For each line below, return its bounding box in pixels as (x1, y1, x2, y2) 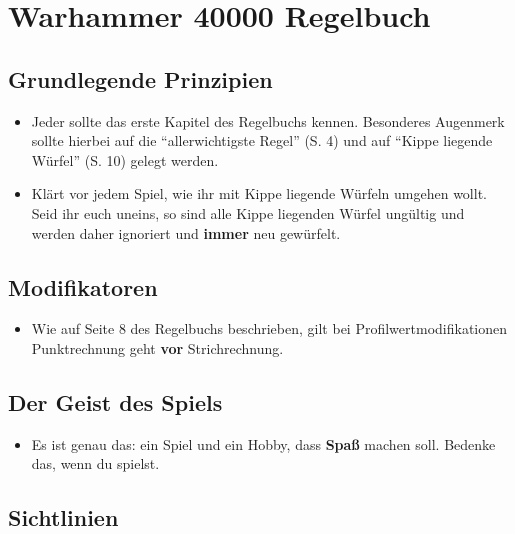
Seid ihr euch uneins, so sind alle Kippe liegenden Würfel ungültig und (31, 202, 465, 223)
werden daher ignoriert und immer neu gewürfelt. (31, 222, 341, 243)
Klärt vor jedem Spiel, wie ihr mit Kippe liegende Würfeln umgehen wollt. (31, 183, 487, 204)
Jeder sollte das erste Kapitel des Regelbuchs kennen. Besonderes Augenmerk (31, 110, 505, 131)
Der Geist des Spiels (8, 386, 223, 417)
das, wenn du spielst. (31, 453, 160, 474)
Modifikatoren (8, 271, 158, 302)
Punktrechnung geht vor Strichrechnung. (31, 337, 284, 358)
